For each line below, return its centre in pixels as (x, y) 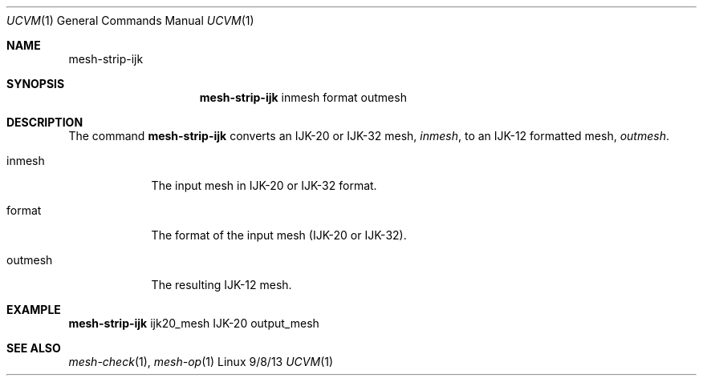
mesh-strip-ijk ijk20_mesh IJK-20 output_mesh (194, 323)
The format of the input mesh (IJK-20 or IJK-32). (279, 235)
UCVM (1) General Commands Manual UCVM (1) (130, 20)
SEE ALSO (34, 348)
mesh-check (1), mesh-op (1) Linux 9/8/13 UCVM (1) (201, 362)
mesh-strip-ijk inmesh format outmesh (303, 97)
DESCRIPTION (45, 122)
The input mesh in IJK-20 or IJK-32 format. (264, 185)
